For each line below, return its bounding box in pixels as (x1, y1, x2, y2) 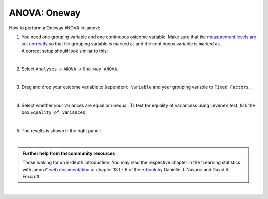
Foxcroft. (22, 174, 41, 180)
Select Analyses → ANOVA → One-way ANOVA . (21, 66, 119, 72)
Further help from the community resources (22, 150, 115, 156)
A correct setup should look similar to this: (21, 48, 108, 54)
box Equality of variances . (21, 109, 87, 115)
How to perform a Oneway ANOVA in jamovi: (9, 25, 100, 31)
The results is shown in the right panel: (21, 128, 101, 133)
